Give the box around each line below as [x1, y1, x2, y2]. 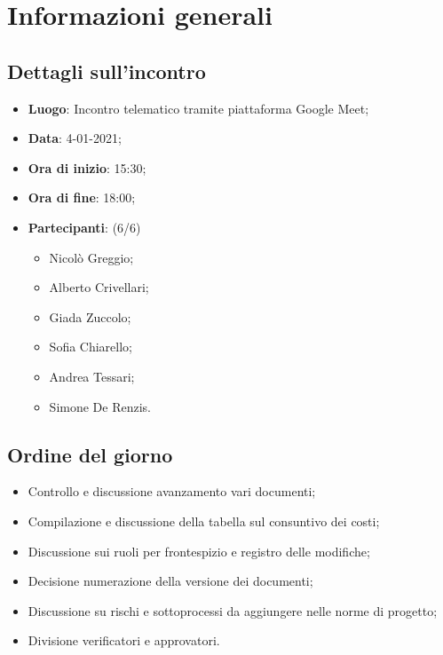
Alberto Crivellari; [49, 278, 149, 296]
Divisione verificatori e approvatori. [28, 631, 220, 650]
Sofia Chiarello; [49, 337, 132, 356]
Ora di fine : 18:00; [28, 188, 136, 207]
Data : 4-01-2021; [28, 129, 122, 147]
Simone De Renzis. [49, 397, 151, 415]
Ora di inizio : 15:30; [28, 158, 146, 177]
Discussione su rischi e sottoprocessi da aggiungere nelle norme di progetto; [28, 601, 438, 619]
